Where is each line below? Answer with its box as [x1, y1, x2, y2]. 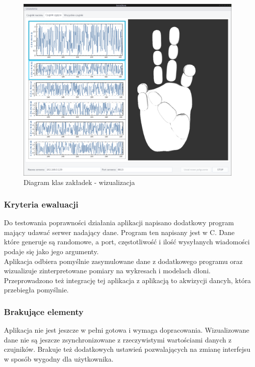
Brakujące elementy [4, 305, 84, 317]
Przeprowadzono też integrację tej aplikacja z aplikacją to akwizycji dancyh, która [4, 275, 251, 285]
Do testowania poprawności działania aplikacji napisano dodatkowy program [4, 217, 234, 228]
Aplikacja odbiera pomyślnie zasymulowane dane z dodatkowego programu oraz [4, 256, 243, 266]
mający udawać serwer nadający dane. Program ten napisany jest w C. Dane [4, 227, 235, 237]
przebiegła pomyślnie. [4, 285, 69, 295]
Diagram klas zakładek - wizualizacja [24, 177, 135, 187]
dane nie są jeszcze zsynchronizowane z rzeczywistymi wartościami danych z [4, 334, 231, 344]
